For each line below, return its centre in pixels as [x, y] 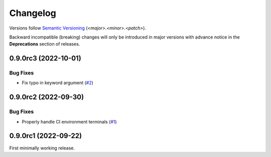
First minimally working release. [42, 148]
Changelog [33, 13]
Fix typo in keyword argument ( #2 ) [58, 83]
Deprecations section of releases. [45, 44]
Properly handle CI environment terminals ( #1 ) [70, 121]
